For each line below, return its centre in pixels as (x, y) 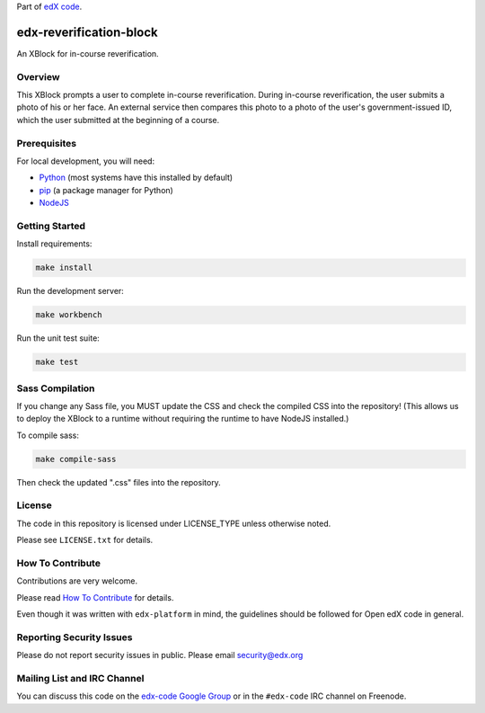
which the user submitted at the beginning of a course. (118, 120)
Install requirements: (54, 244)
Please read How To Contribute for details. (95, 597)
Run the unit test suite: (58, 338)
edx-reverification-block (87, 32)
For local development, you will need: (86, 161)
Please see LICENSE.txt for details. (85, 540)
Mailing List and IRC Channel (80, 679)
